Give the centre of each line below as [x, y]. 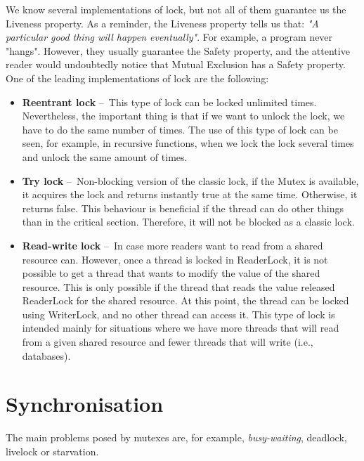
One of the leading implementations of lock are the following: [137, 78]
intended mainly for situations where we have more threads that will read [181, 328]
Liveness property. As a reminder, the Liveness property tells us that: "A [162, 23]
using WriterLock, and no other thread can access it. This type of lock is [178, 314]
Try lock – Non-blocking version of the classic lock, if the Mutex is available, [190, 180]
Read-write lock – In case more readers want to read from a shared [173, 245]
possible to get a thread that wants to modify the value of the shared [171, 273]
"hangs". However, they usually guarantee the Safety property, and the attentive [178, 50]
